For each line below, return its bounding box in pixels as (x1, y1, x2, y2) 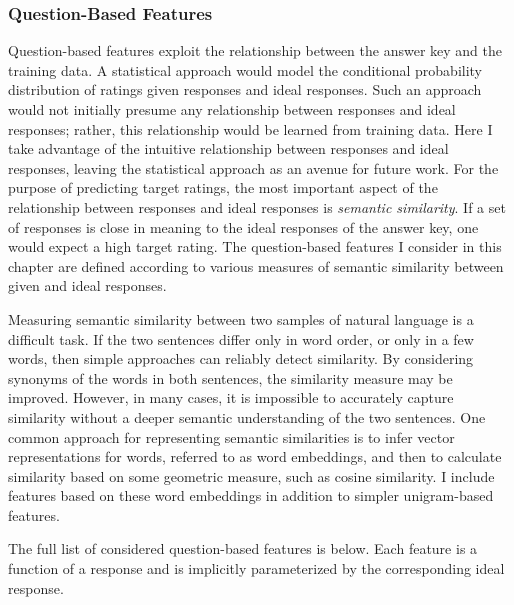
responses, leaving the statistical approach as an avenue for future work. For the (8, 157, 499, 178)
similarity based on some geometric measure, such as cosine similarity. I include (8, 465, 495, 486)
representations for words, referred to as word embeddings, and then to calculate (8, 446, 502, 467)
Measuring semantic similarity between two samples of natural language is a (8, 308, 474, 329)
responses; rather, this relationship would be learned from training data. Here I (8, 118, 493, 139)
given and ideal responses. (8, 275, 167, 296)
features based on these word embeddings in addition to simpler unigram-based (8, 485, 494, 506)
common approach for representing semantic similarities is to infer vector (8, 426, 455, 447)
